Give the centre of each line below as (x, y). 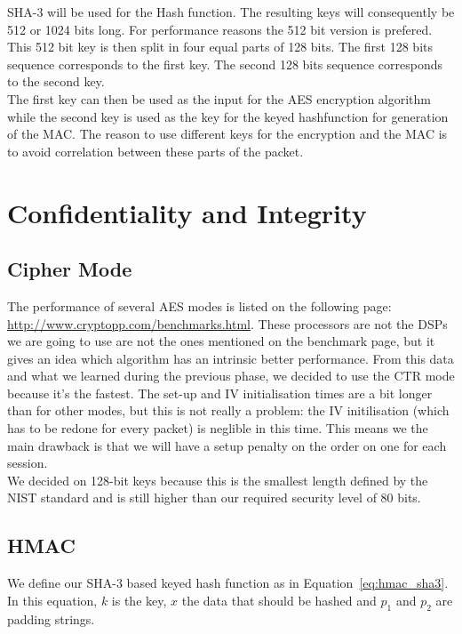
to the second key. (56, 81)
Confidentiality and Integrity (187, 212)
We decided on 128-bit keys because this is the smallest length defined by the (218, 480)
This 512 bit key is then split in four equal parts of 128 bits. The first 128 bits (220, 47)
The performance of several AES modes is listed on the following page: (199, 305)
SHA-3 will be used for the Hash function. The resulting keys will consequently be (231, 12)
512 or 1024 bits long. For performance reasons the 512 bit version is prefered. (220, 29)
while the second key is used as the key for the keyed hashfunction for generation (228, 116)
